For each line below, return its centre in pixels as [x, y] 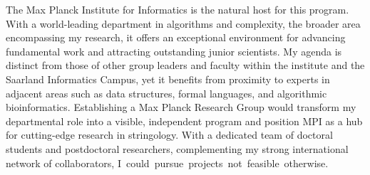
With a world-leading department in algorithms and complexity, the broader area [183, 23]
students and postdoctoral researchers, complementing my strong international [177, 148]
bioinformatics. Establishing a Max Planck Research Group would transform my [181, 107]
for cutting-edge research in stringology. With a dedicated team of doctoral [169, 135]
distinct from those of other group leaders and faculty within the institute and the [185, 65]
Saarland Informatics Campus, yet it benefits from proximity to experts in [168, 79]
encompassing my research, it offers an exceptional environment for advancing [176, 37]
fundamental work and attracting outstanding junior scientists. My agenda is [174, 51]
